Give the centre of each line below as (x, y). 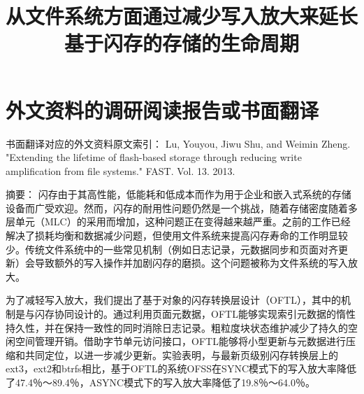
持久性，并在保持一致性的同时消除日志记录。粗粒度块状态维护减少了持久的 (177, 327)
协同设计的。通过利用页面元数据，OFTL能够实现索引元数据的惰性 (205, 314)
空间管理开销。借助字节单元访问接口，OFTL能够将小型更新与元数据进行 (180, 341)
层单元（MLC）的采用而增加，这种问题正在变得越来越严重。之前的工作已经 (178, 221)
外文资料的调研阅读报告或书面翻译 (162, 110)
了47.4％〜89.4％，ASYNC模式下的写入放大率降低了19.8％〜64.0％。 (160, 382)
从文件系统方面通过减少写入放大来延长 (182, 16)
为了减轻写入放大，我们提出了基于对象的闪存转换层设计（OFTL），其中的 (173, 300)
